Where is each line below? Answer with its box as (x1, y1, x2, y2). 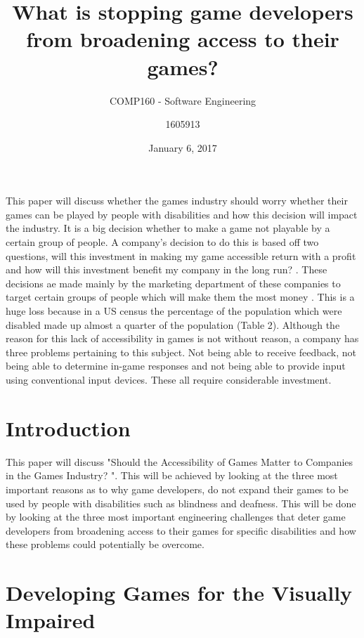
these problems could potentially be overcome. (6, 537, 204, 552)
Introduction (6, 413, 131, 442)
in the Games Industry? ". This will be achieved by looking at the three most (6, 468, 338, 483)
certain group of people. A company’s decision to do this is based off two (6, 235, 319, 249)
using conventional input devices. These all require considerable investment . (6, 372, 332, 386)
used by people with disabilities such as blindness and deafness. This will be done (6, 495, 356, 510)
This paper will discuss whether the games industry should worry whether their (6, 193, 348, 208)
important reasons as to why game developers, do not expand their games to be (6, 481, 349, 496)
